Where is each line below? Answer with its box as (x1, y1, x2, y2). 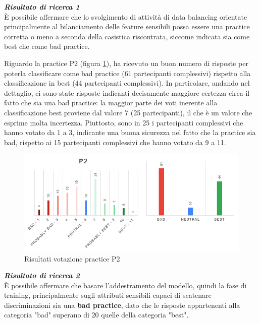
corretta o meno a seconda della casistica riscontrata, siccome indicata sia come (4, 31, 250, 41)
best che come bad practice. (4, 41, 90, 51)
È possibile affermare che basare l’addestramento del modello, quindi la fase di (4, 280, 247, 290)
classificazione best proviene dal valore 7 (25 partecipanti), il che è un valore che (4, 107, 252, 117)
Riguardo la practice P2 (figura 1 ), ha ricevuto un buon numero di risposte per (4, 57, 248, 68)
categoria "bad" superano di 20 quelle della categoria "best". (4, 309, 189, 320)
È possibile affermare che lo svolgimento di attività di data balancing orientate (4, 11, 247, 22)
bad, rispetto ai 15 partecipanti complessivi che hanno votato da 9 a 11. (4, 137, 226, 147)
